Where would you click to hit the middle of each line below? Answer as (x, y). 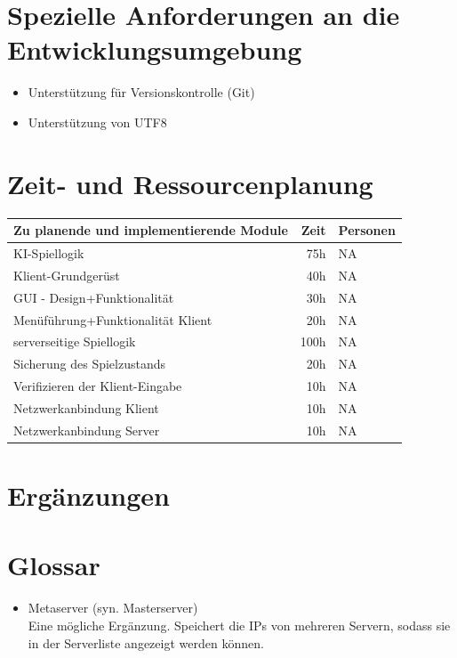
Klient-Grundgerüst (67, 275)
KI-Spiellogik (49, 252)
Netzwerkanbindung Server (87, 430)
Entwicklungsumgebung (155, 49)
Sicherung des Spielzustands (90, 364)
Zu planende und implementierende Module (151, 230)
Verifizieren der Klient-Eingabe (98, 386)
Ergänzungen (88, 495)
